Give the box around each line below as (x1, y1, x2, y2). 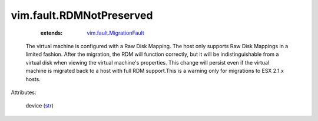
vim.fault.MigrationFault (87, 29, 144, 36)
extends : (40, 29, 63, 36)
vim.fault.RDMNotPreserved (11, 9, 153, 22)
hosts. (25, 75, 41, 82)
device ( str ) (25, 102, 54, 109)
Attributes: (11, 89, 37, 96)
